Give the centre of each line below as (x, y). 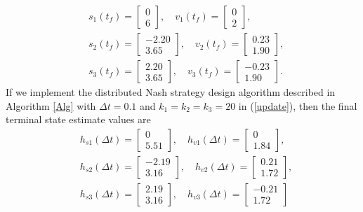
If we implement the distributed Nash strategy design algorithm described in (171, 92)
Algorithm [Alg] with (51, 105)
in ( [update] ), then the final (298, 105)
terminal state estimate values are (78, 119)
